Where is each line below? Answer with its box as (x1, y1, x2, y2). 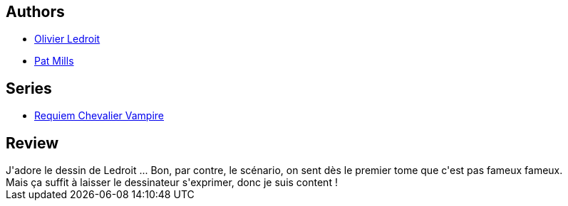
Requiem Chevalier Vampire (34, 109, 165, 122)
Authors (6, 3, 65, 21)
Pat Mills (34, 55, 74, 67)
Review (6, 134, 59, 152)
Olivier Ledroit (34, 33, 100, 45)
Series (6, 79, 52, 97)
